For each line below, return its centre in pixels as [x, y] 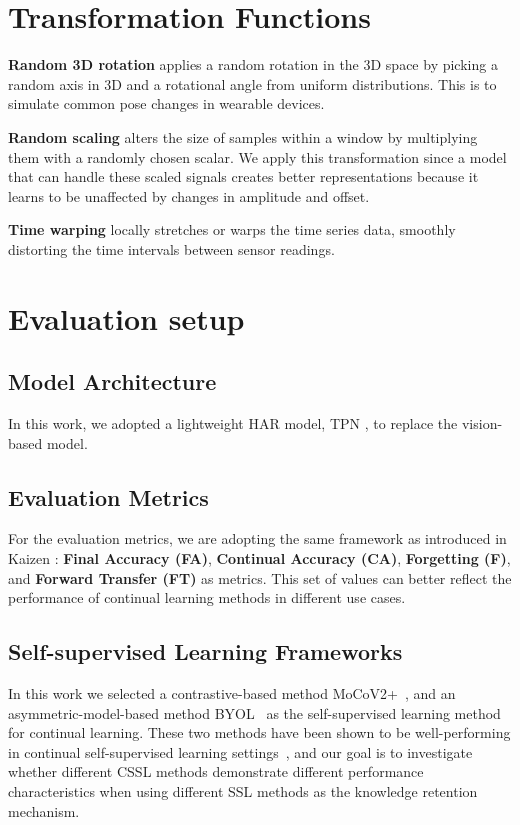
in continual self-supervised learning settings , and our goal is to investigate [240, 751]
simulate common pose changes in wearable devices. [166, 103]
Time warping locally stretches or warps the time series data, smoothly [232, 229]
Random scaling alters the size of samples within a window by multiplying [243, 136]
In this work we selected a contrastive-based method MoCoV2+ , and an [232, 693]
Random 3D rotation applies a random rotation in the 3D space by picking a [253, 64]
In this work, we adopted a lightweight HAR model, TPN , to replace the [233, 423]
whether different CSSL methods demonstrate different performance [216, 771]
